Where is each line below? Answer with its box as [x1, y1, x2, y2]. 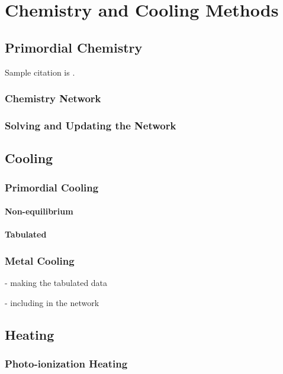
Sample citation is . [5, 66, 75, 78]
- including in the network [5, 296, 99, 308]
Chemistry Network [5, 91, 101, 106]
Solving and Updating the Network [5, 118, 176, 132]
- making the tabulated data [5, 277, 108, 289]
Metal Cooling [5, 253, 75, 268]
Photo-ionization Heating [5, 356, 128, 370]
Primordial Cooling [5, 180, 99, 194]
